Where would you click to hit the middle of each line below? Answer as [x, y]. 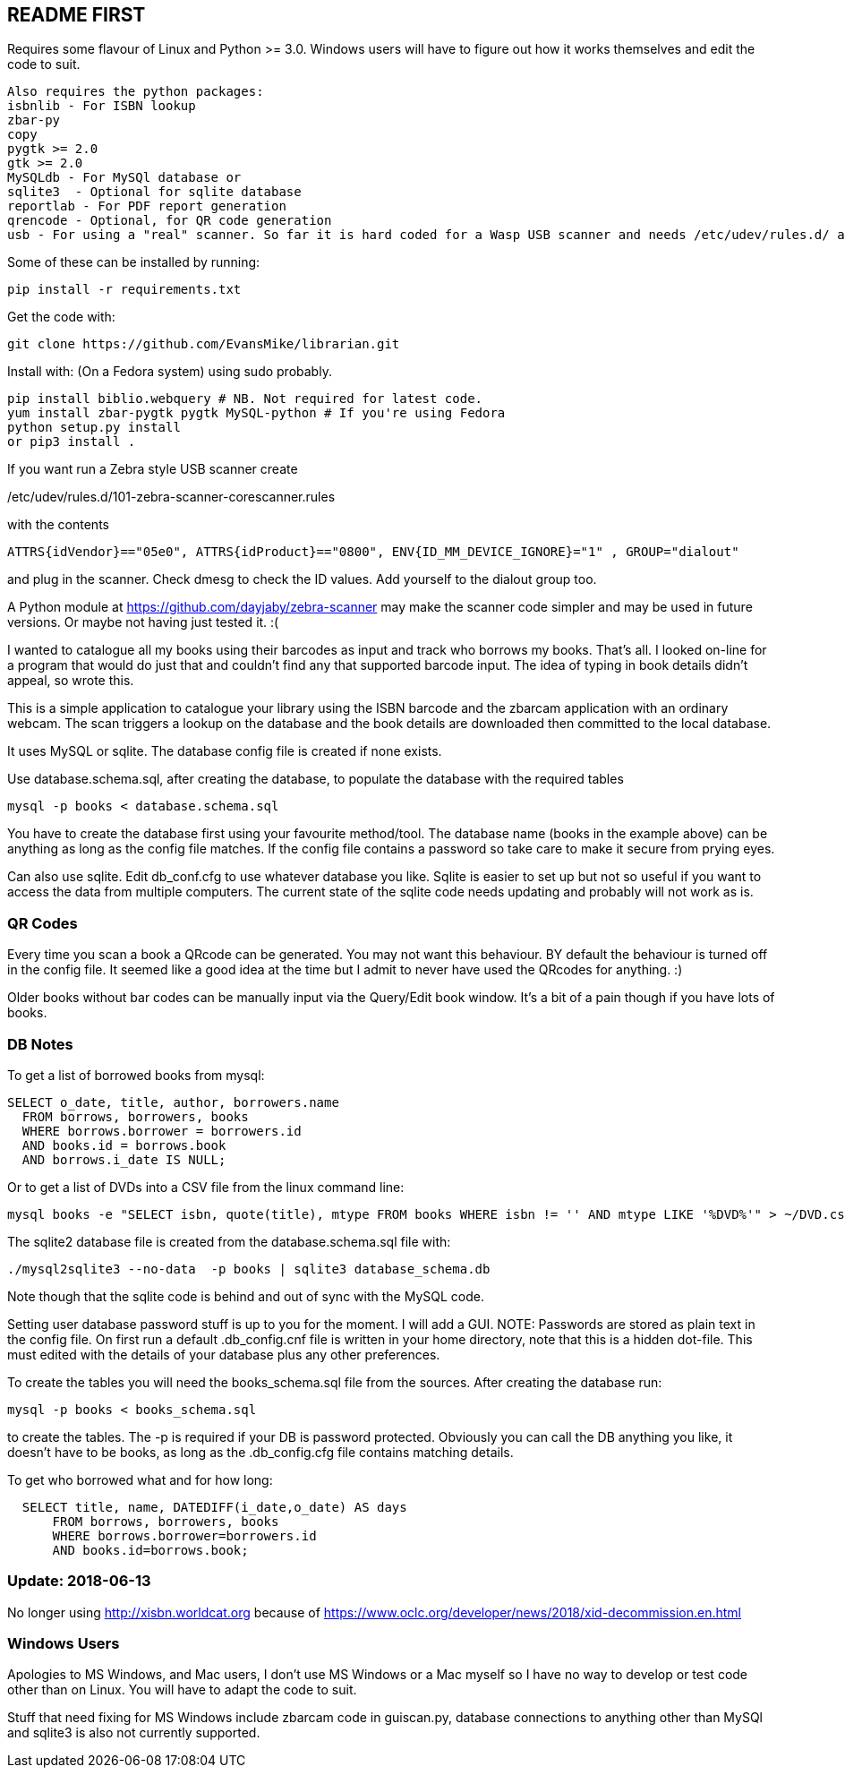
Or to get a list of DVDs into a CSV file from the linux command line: [206, 1187]
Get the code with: [61, 317]
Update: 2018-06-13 [79, 1581]
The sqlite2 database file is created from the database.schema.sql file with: [229, 1241]
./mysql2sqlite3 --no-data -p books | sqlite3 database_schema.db [249, 1269]
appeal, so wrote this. [71, 681]
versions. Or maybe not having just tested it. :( [143, 622]
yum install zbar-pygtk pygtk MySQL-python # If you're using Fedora [256, 413]
